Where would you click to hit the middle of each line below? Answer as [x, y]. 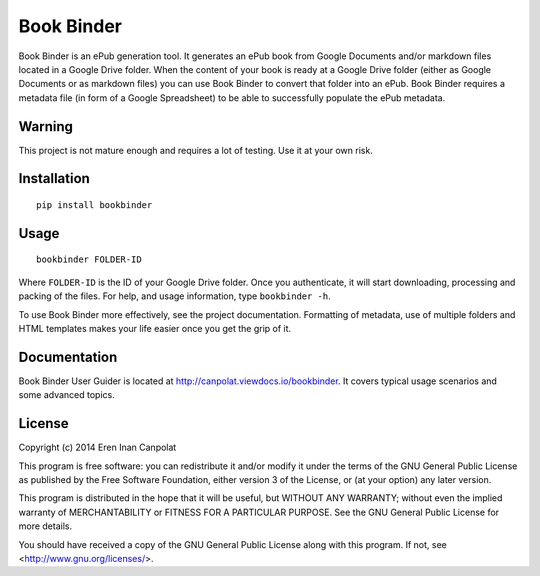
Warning [46, 126]
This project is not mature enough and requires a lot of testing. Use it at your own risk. [196, 150]
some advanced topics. [66, 395]
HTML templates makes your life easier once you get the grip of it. [155, 328]
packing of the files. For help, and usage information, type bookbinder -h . [175, 296]
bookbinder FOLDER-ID [89, 259]
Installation [54, 178]
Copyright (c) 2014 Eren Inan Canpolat [97, 447]
